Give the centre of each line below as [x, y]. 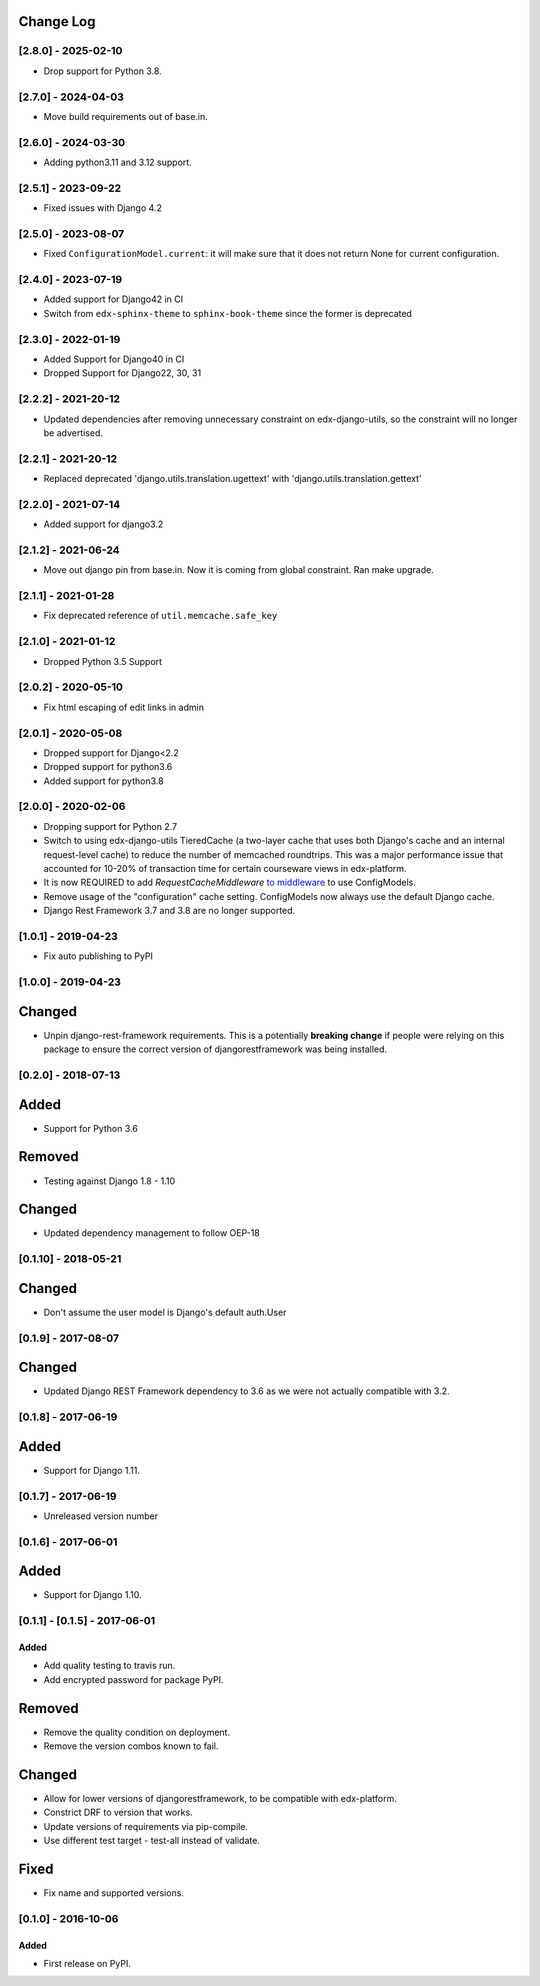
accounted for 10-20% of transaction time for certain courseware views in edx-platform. [225, 868]
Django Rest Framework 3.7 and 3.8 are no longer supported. [169, 911]
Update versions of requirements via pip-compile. [146, 1826]
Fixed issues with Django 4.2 [102, 208]
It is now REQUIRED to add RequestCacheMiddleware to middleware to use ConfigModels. [230, 882]
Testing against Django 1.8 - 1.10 [109, 1181]
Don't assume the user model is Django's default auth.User [165, 1312]
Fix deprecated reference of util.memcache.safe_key [160, 616]
